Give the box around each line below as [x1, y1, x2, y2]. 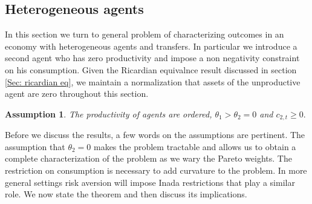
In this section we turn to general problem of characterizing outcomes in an [5, 28, 284, 41]
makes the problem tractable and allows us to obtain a [93, 140, 296, 153]
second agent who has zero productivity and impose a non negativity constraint [5, 51, 300, 64]
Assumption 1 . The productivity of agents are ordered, [5, 107, 212, 120]
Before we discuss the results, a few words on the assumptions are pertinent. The [5, 128, 305, 141]
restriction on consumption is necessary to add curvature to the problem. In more [5, 164, 307, 176]
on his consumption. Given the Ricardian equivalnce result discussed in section [5, 63, 297, 76]
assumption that [5, 140, 65, 153]
